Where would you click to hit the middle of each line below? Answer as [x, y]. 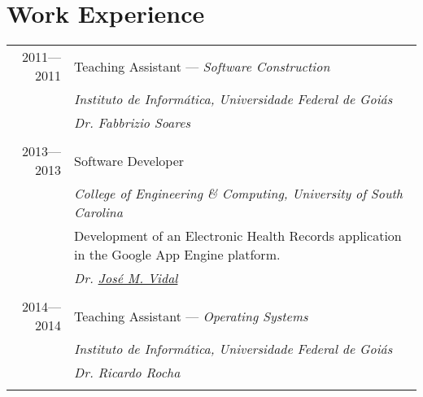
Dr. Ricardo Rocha [127, 373]
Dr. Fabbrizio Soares [133, 123]
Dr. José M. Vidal [126, 278]
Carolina [99, 212]
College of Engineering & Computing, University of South [239, 194]
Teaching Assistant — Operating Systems [191, 316]
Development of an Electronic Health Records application [238, 236]
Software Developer [129, 160]
